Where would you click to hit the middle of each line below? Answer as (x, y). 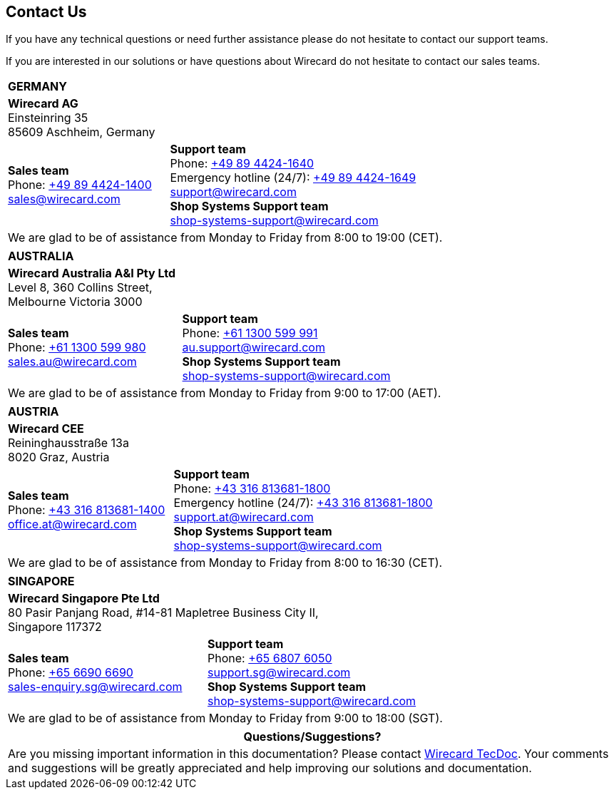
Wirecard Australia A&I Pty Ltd (92, 273)
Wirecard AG (43, 104)
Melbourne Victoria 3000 (75, 302)
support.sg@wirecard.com (279, 673)
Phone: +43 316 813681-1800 (252, 489)
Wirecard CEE (46, 429)
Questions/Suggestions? (312, 737)
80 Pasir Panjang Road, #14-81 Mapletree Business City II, (163, 613)
